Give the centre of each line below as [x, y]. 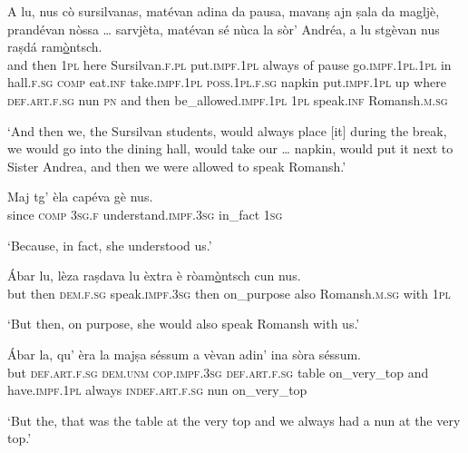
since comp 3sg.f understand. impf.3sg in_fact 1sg [145, 214]
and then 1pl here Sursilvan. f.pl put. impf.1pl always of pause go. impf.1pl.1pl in [229, 64]
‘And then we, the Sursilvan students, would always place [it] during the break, [227, 130]
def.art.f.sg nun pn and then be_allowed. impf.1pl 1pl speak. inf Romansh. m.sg [228, 99]
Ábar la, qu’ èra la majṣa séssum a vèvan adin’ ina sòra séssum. [184, 354]
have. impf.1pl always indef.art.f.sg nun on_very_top [157, 390]
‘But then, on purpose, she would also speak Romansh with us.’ [184, 324]
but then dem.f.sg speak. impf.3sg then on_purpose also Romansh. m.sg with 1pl [229, 293]
